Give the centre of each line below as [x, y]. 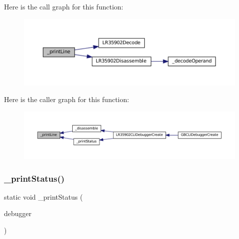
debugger [18, 213]
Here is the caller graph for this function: [67, 99]
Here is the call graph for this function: [64, 6]
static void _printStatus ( [44, 196]
